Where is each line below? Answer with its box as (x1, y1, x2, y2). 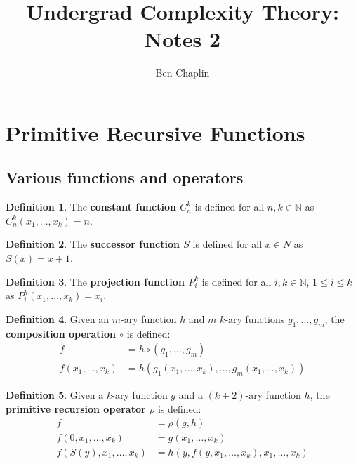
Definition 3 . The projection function (6, 274, 185, 289)
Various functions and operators (6, 166, 244, 188)
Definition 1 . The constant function (6, 199, 176, 214)
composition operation (6, 326, 116, 340)
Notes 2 (144, 25, 221, 53)
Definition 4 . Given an (6, 311, 110, 326)
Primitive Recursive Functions (6, 118, 305, 147)
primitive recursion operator (6, 401, 146, 416)
